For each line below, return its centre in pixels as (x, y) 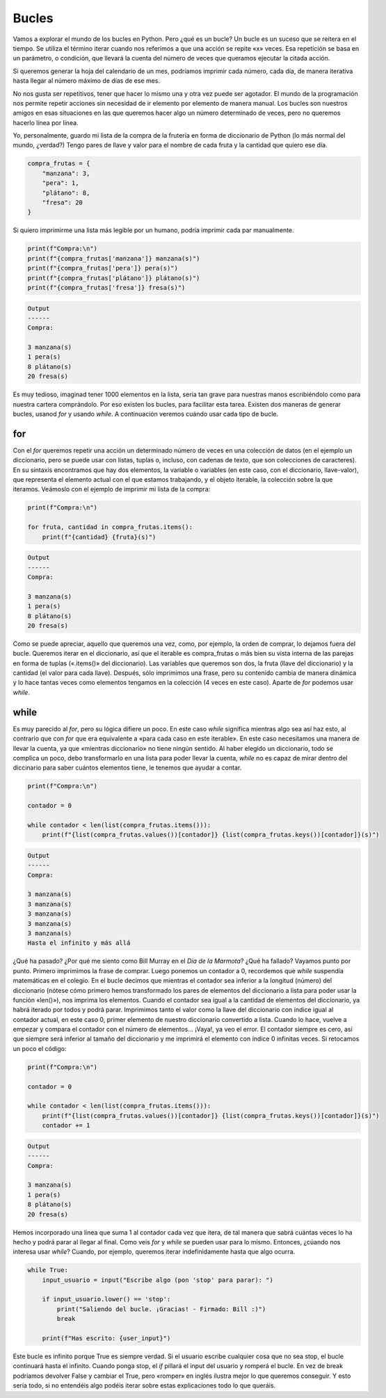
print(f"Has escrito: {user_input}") (106, 1338)
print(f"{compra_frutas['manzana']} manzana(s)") (114, 258)
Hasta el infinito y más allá (79, 943)
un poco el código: (40, 1048)
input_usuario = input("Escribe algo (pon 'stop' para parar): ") (158, 1280)
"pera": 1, (61, 183)
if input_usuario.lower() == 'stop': (106, 1299)
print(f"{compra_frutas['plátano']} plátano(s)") (114, 278)
